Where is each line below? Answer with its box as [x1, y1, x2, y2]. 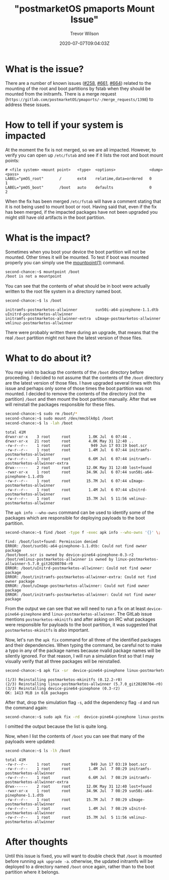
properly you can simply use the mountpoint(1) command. [5, 259, 125, 265]
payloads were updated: [5, 738, 55, 745]
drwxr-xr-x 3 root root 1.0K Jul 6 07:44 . [5, 434, 132, 439]
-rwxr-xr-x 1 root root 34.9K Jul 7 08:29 [5, 789, 127, 794]
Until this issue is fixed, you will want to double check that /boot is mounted [5, 853, 162, 859]
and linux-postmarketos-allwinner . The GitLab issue [42, 611, 152, 617]
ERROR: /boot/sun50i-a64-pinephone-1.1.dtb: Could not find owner [5, 543, 147, 548]
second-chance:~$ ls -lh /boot [5, 749, 71, 754]
